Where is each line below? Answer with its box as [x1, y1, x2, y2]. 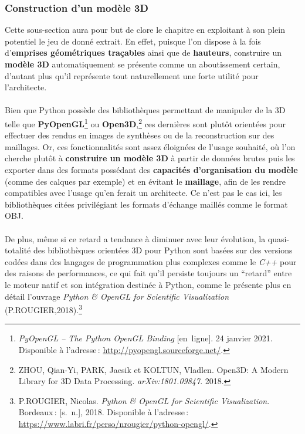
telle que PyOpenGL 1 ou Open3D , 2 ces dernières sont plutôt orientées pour [5, 116, 286, 130]
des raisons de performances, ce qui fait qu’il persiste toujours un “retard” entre [5, 267, 292, 279]
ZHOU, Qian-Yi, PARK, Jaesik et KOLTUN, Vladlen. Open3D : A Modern [18, 363, 289, 375]
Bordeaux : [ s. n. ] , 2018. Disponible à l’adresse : [18, 406, 189, 418]
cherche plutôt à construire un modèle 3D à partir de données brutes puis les [5, 152, 295, 164]
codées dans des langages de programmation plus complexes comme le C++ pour [5, 255, 297, 267]
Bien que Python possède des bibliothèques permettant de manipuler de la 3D [5, 104, 286, 116]
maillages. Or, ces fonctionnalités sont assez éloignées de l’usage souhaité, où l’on [5, 140, 296, 152]
